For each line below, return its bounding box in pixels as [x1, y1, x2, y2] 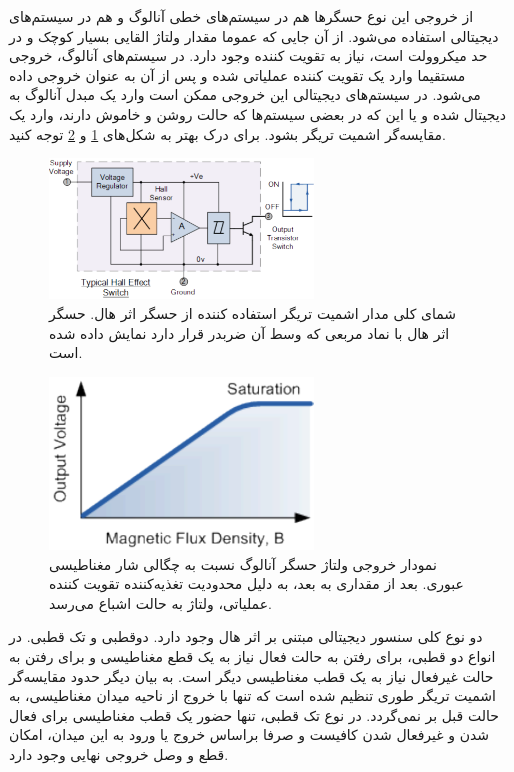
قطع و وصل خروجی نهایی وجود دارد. [9, 744, 229, 765]
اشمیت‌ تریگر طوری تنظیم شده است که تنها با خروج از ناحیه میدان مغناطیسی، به [9, 685, 496, 706]
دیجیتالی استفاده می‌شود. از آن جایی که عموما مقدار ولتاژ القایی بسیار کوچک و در [9, 25, 499, 46]
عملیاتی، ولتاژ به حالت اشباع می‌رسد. [49, 592, 272, 613]
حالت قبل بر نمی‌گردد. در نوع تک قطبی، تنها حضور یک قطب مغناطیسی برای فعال [9, 704, 499, 725]
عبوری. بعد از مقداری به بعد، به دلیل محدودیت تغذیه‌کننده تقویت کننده [49, 573, 464, 594]
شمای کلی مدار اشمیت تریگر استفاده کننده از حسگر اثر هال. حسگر [49, 303, 457, 324]
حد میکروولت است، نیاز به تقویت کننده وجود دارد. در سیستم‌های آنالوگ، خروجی [9, 45, 488, 66]
